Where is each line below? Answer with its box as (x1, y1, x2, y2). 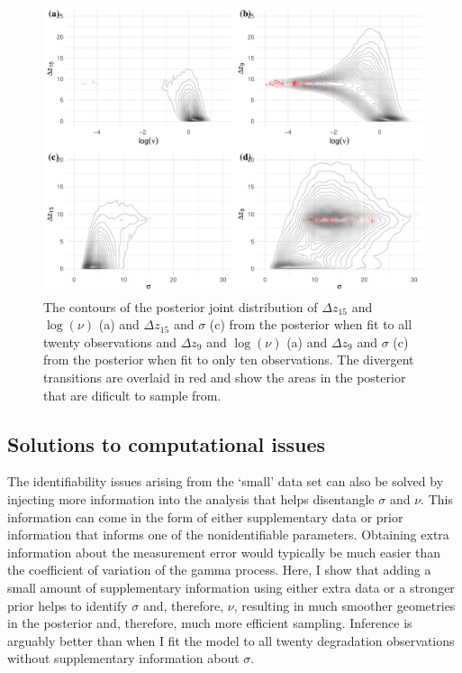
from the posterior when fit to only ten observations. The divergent (43, 350, 414, 369)
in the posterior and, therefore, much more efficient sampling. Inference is (7, 613, 412, 632)
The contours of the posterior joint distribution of (43, 297, 318, 316)
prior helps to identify (7, 595, 128, 614)
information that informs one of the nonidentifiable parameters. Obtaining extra (7, 525, 449, 544)
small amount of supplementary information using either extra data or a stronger (7, 577, 455, 596)
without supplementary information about (7, 649, 240, 668)
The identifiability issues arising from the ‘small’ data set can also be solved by (7, 472, 444, 491)
